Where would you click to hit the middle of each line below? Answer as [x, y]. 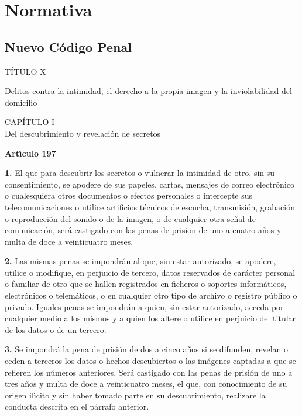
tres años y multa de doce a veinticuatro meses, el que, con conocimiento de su [146, 384]
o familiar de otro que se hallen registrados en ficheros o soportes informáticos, [146, 284]
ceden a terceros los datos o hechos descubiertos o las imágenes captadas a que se [150, 361]
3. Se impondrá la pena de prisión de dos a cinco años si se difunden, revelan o [146, 349]
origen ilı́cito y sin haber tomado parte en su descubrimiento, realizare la [135, 395]
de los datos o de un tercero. [56, 329]
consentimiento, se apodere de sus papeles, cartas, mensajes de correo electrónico [150, 184]
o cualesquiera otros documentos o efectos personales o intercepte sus [129, 195]
